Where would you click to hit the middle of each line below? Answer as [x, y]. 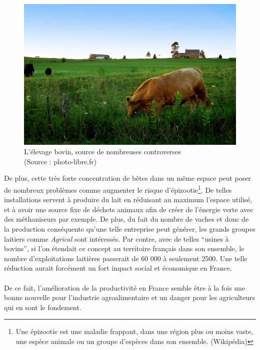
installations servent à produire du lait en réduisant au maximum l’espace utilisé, [128, 199]
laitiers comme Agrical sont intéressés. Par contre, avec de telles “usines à [116, 238]
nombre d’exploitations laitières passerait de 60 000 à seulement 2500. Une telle [126, 258]
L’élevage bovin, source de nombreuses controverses [102, 152]
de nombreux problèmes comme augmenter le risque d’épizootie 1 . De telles [118, 189]
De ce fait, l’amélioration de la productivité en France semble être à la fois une [125, 287]
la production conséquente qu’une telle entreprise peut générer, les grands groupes [130, 228]
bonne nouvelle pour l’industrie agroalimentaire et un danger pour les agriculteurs [130, 297]
